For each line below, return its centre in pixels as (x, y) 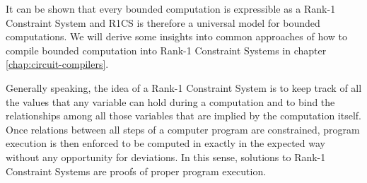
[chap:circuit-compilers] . (57, 64)
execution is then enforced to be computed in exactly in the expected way (165, 143)
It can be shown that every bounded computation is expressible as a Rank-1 (171, 8)
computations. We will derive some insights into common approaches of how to (177, 36)
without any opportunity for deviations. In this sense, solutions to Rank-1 (166, 157)
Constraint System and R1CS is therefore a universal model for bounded (163, 22)
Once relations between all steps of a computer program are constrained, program (183, 129)
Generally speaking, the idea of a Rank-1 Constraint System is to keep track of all (184, 87)
